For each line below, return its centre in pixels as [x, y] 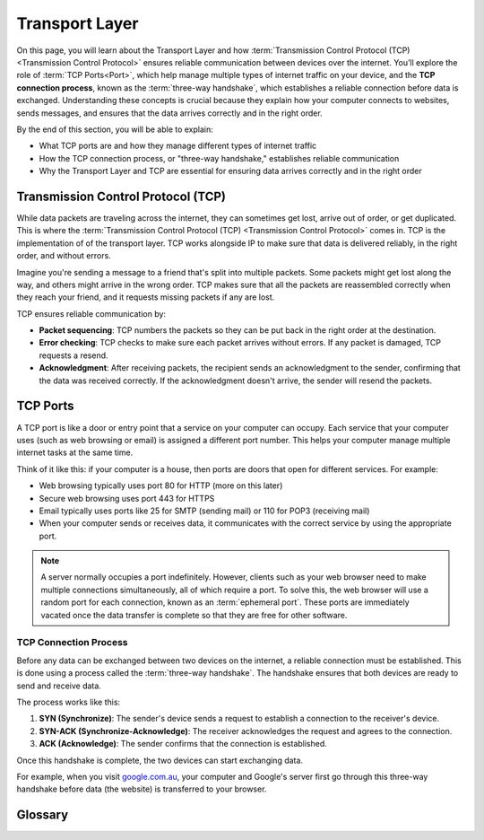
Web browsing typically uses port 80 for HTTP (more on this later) [161, 486]
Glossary [43, 815]
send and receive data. [59, 686]
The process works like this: [69, 702]
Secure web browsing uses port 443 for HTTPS [127, 498]
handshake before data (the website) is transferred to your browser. [142, 789]
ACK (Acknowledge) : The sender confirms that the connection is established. [183, 744]
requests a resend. [73, 355]
